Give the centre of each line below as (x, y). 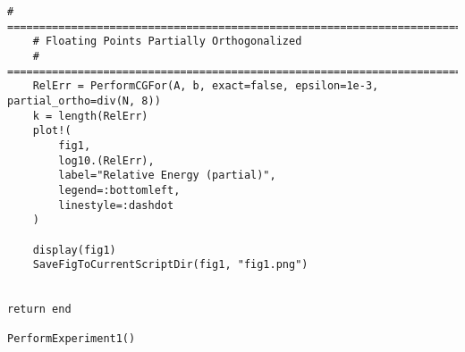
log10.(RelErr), (106, 160)
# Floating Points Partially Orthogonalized (167, 42)
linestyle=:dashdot (116, 205)
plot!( (52, 131)
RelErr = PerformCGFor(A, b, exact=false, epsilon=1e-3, (206, 86)
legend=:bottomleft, (119, 190)
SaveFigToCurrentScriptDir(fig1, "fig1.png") (170, 265)
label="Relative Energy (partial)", (167, 176)
